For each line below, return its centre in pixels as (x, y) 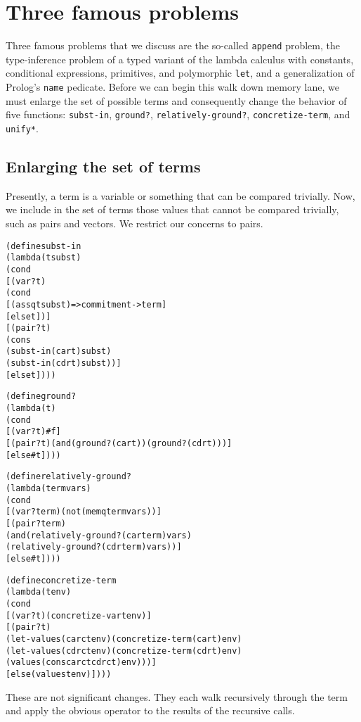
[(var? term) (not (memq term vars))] (84, 512)
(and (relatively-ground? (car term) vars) (99, 535)
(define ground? (41, 397)
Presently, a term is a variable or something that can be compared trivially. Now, (180, 195)
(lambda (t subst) (44, 258)
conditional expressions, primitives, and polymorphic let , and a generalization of (180, 73)
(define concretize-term (61, 580)
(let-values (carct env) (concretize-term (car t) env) (124, 639)
